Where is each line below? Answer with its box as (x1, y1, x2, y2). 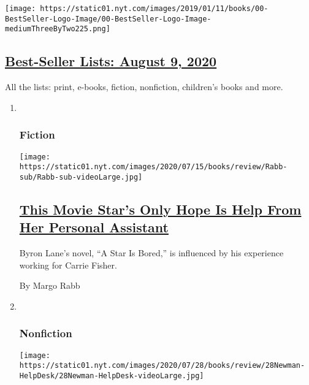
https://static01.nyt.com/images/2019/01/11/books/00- (40, 4, 269, 13)
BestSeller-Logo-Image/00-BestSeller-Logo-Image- (5, 14, 212, 23)
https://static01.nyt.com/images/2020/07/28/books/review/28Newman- (19, 361, 305, 370)
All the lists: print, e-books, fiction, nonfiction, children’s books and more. (5, 80, 283, 93)
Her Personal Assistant (19, 218, 169, 237)
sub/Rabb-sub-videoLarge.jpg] (19, 172, 143, 181)
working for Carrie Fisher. (19, 258, 117, 271)
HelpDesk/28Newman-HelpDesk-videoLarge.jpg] (19, 372, 204, 381)
